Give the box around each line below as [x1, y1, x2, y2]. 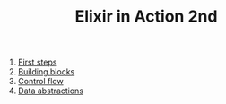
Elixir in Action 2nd [74, 6, 218, 27]
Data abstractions [17, 85, 83, 96]
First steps [17, 56, 57, 68]
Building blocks [17, 66, 75, 77]
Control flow [17, 76, 65, 87]
